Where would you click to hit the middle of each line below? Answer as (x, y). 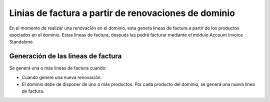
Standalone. (22, 42)
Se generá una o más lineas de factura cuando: (58, 68)
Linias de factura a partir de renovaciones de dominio (122, 13)
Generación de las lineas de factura (65, 56)
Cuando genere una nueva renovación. (62, 77)
